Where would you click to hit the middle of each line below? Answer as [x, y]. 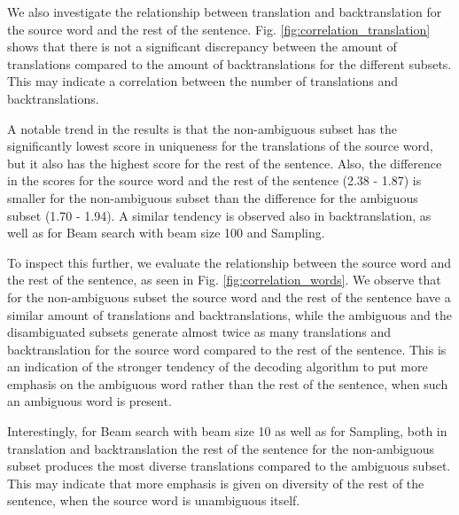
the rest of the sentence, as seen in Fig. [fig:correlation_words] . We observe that [224, 280]
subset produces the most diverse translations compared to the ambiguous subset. [229, 466]
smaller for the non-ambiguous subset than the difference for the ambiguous [213, 197]
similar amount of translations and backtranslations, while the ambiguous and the [229, 314]
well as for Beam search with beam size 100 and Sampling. [166, 233]
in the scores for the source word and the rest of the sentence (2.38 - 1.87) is [214, 180]
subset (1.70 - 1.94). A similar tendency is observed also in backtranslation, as [219, 215]
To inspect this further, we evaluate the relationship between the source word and [229, 262]
